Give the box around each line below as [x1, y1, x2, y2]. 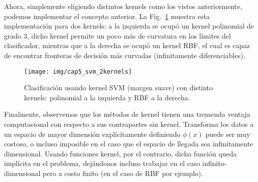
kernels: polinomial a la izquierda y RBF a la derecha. [24, 92, 190, 102]
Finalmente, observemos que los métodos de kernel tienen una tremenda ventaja [4, 109, 250, 119]
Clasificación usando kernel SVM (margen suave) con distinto [24, 82, 213, 93]
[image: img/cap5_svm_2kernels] [24, 68, 132, 75]
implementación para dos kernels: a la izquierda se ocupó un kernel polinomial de [4, 21, 254, 31]
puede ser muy [205, 128, 250, 139]
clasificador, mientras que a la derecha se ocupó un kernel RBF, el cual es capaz [4, 40, 250, 51]
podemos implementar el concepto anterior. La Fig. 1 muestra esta [4, 11, 210, 21]
